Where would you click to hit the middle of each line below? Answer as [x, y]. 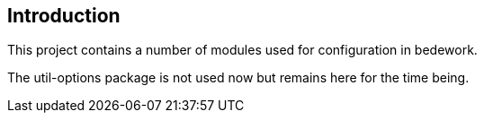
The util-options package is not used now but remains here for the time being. [238, 78]
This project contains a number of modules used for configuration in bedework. [242, 50]
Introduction [64, 16]
